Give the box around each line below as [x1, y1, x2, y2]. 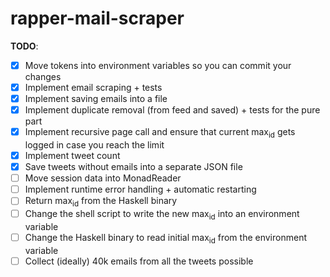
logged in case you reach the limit [24, 138, 165, 151]
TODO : [10, 40, 39, 52]
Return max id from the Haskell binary [24, 195, 178, 209]
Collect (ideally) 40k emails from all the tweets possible [24, 255, 254, 267]
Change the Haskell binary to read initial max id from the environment [24, 231, 307, 246]
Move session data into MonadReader [24, 172, 182, 184]
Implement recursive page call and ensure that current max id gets [24, 126, 296, 140]
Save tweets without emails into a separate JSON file [24, 161, 243, 173]
